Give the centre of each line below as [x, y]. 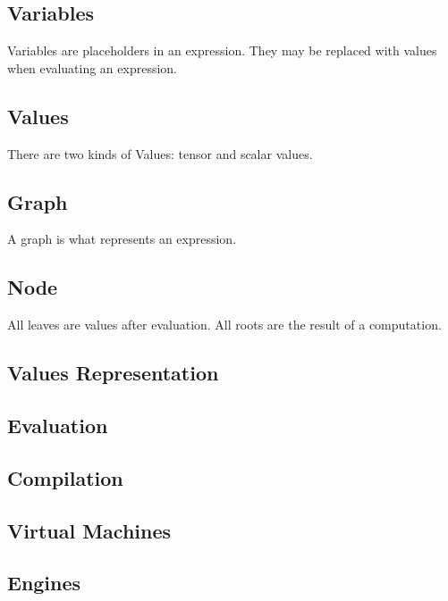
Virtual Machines [89, 530]
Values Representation [113, 373]
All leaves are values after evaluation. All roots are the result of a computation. [224, 325]
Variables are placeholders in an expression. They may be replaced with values [222, 50]
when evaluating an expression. [92, 67]
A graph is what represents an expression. [122, 239]
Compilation [65, 477]
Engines [44, 583]
